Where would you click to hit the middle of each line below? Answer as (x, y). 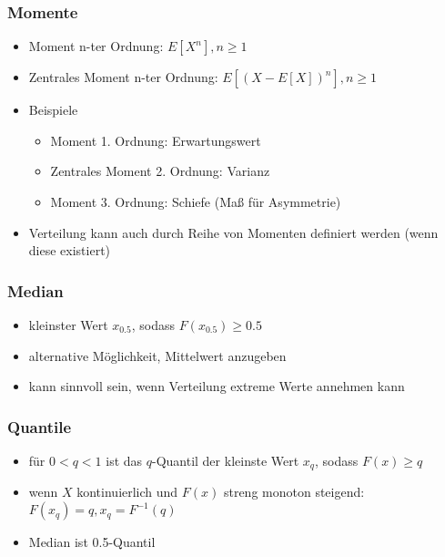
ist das (124, 460)
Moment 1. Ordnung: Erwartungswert (156, 140)
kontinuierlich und (127, 492)
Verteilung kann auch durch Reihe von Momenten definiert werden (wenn (233, 232)
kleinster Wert (68, 325)
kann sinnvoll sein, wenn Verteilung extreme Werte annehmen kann (217, 386)
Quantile (40, 426)
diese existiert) (70, 250)
